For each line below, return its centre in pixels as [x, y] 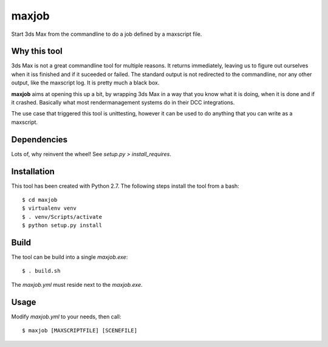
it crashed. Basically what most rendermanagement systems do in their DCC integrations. [123, 103]
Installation [33, 171]
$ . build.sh [41, 271]
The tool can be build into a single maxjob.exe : [70, 257]
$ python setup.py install [62, 225]
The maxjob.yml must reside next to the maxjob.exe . [77, 284]
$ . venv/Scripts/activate [62, 217]
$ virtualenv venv [50, 208]
